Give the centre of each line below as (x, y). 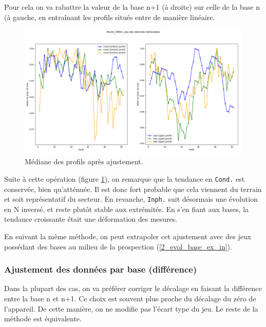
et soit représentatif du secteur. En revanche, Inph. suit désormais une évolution (131, 199)
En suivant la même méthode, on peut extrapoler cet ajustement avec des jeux (128, 236)
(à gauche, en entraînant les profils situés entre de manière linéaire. (110, 17)
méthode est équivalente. (43, 319)
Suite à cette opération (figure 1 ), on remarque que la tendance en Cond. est (125, 178)
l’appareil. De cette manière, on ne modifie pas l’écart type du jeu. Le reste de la (131, 308)
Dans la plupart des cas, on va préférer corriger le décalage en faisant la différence (133, 288)
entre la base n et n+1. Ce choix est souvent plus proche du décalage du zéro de (130, 298)
